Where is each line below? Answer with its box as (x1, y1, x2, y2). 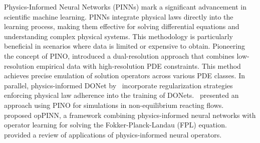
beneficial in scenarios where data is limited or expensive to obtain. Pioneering (4, 41, 245, 51)
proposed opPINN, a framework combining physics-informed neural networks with (4, 109, 256, 120)
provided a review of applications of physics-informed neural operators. (4, 129, 222, 139)
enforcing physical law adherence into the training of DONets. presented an (4, 90, 239, 100)
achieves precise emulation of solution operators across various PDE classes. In (4, 70, 245, 81)
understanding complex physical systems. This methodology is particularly (4, 31, 233, 41)
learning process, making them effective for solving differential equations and (4, 21, 239, 32)
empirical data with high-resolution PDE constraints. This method (36, 60, 241, 71)
